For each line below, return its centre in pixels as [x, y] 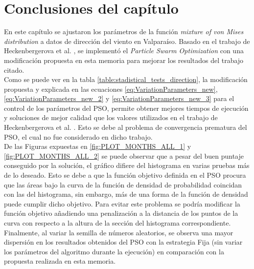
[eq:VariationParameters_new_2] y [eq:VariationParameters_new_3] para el [119, 98]
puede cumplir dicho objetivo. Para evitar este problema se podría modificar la [122, 203]
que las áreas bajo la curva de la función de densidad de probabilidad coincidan [123, 184]
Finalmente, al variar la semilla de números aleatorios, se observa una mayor [119, 232]
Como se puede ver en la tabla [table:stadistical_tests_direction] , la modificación [126, 79]
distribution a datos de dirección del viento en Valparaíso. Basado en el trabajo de [127, 41]
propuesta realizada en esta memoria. [60, 261]
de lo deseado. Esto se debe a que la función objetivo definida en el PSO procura [125, 175]
